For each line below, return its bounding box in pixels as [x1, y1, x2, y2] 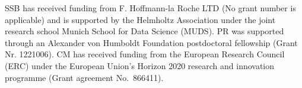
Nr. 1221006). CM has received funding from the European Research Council [5, 48, 285, 60]
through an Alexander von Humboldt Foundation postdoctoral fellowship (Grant [5, 36, 298, 48]
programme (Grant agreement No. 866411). [5, 71, 164, 83]
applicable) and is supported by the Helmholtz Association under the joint [5, 13, 276, 25]
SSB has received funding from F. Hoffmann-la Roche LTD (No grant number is [5, 2, 296, 14]
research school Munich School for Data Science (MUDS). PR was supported [5, 25, 284, 37]
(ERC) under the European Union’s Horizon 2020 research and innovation [5, 59, 275, 71]
